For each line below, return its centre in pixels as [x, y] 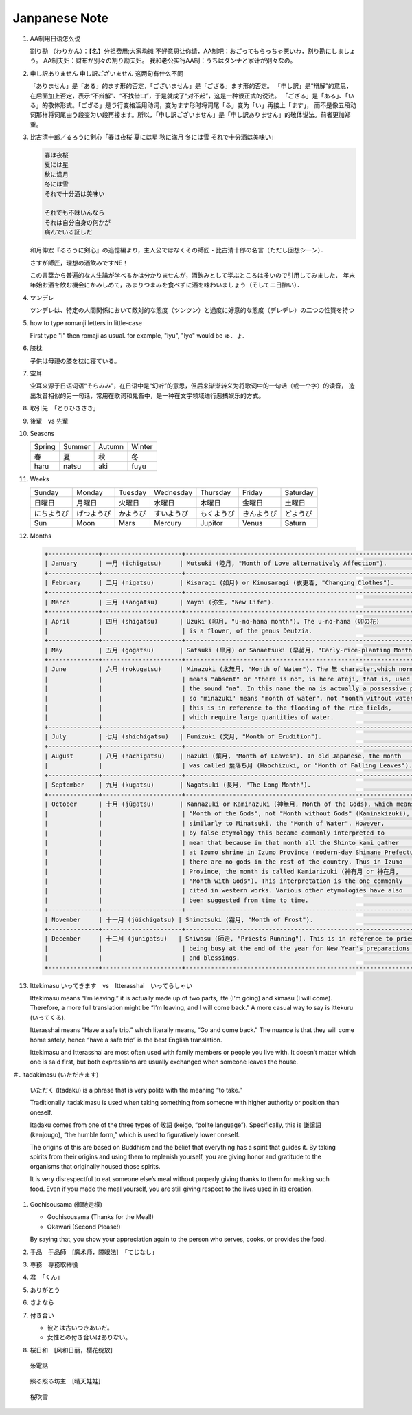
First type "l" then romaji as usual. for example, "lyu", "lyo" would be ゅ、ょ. [137, 335]
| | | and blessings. [142, 958]
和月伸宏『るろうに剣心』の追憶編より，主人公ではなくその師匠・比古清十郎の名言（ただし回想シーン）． [179, 250]
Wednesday [173, 492]
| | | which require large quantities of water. [189, 717]
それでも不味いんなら [75, 213]
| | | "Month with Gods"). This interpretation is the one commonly [224, 881]
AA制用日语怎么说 [55, 39]
